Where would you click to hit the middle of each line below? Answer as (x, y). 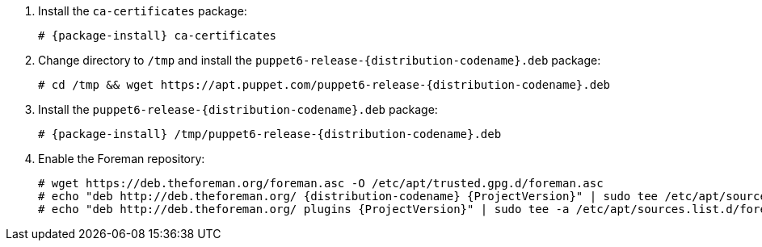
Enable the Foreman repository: (122, 159)
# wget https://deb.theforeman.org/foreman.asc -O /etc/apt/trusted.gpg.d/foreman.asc (321, 183)
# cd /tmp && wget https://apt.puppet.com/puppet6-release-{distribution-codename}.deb (324, 85)
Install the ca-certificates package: (143, 11)
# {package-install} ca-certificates (158, 36)
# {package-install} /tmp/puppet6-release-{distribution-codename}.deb (270, 134)
